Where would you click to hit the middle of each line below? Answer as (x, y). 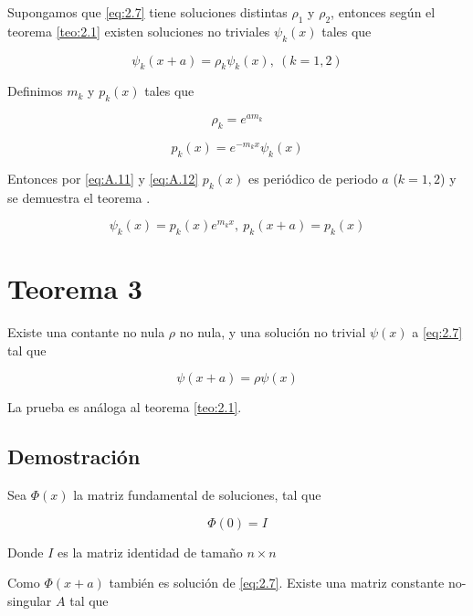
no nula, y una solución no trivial (273, 332)
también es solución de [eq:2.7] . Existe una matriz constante (277, 583)
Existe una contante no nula (86, 332)
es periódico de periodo (313, 178)
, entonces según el (383, 12)
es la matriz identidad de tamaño (150, 552)
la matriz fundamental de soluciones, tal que (197, 495)
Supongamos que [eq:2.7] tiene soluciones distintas (147, 12)
